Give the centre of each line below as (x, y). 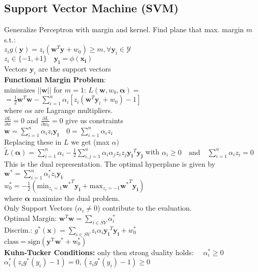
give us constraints (94, 120)
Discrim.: (18, 229)
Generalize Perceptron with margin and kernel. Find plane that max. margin (124, 29)
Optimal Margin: (31, 218)
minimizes (20, 89)
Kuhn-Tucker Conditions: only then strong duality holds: (99, 252)
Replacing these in (33, 141)
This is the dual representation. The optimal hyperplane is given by (110, 164)
